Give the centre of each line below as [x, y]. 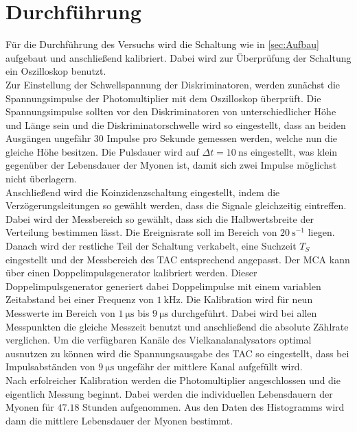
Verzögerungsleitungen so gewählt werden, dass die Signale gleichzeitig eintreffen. [176, 205]
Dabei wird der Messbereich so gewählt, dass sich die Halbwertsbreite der [160, 218]
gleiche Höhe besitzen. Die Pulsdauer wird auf [102, 151]
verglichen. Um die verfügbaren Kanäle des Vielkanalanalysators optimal [159, 340]
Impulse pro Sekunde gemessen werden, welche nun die [222, 138]
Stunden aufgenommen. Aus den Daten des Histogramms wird [214, 407]
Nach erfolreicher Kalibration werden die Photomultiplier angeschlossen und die [173, 380]
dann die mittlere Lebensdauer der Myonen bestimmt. [119, 420]
